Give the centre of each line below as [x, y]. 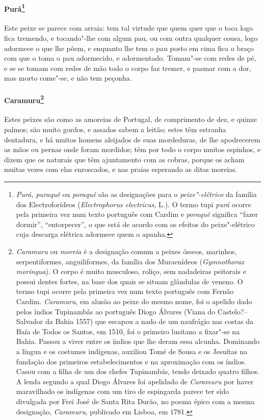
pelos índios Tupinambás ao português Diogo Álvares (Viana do [116, 311]
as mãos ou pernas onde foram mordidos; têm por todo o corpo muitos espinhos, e [132, 149]
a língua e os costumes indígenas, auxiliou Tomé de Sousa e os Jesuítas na [132, 351]
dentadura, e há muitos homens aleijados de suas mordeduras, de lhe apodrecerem [132, 139]
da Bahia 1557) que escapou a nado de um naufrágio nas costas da [150, 321]
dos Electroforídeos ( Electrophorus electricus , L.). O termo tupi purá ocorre [134, 204]
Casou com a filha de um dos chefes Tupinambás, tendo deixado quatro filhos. [138, 371]
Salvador [30, 321]
